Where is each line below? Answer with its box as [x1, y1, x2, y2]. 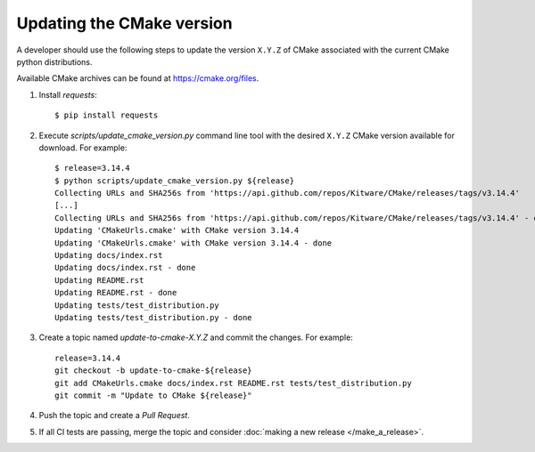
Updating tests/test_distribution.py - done [54, 312, 253, 322]
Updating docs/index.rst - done [54, 262, 196, 273]
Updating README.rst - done [54, 287, 177, 298]
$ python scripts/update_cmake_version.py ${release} [54, 175, 294, 186]
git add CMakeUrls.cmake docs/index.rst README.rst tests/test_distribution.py [54, 378, 412, 388]
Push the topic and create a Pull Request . [38, 410, 191, 421]
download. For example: [38, 142, 128, 153]
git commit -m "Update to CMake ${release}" [54, 390, 253, 400]
